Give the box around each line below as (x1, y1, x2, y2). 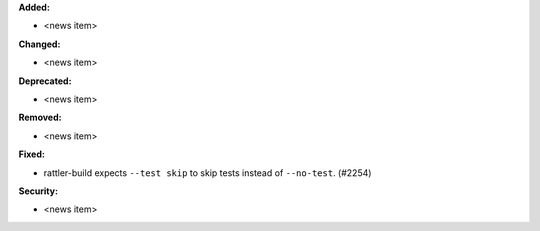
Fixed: (18, 148, 45, 160)
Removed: (18, 111, 62, 124)
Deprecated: (18, 75, 72, 87)
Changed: (18, 38, 61, 50)
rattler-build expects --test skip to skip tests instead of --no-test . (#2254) (43, 166, 372, 179)
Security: (18, 185, 59, 197)
